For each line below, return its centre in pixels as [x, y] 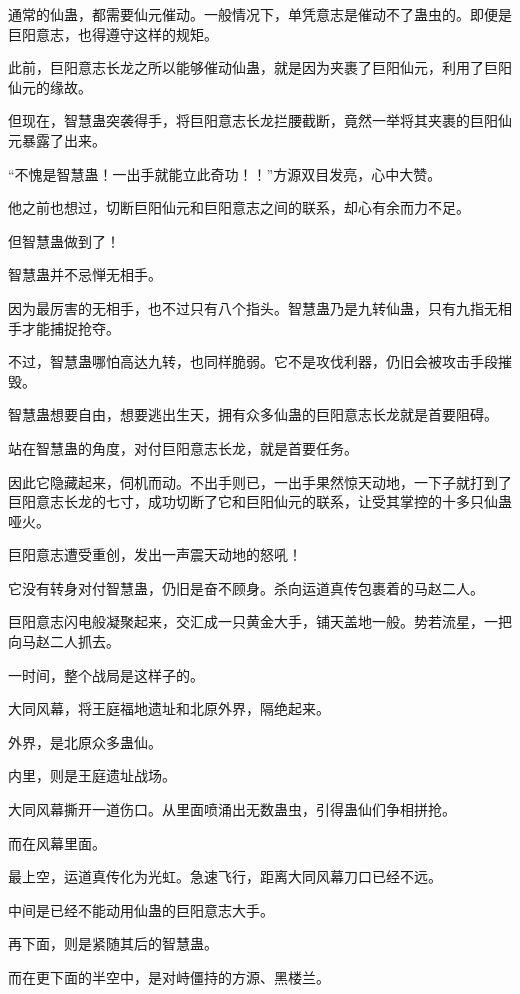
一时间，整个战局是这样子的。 [106, 674]
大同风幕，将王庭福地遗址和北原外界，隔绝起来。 [169, 708]
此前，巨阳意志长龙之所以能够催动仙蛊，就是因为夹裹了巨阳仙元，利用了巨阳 [260, 67]
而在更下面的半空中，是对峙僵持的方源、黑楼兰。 [169, 977]
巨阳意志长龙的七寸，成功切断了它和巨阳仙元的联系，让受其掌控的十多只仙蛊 [260, 501]
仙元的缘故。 [50, 86]
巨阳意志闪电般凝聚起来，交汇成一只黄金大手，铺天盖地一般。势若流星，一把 [260, 621]
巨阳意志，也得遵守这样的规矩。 [113, 33]
